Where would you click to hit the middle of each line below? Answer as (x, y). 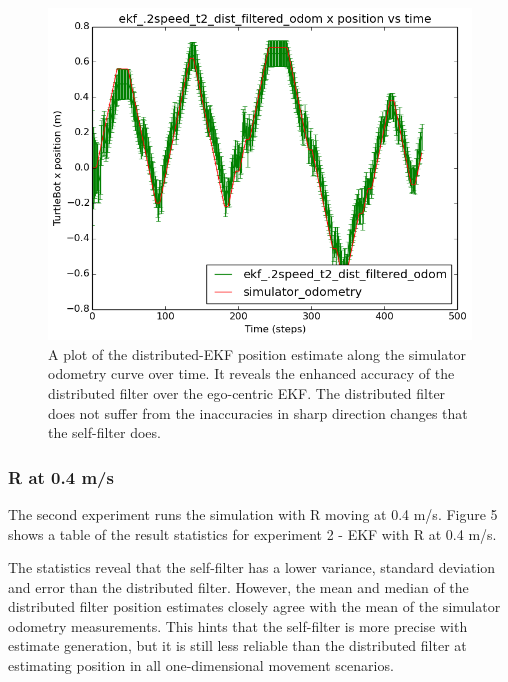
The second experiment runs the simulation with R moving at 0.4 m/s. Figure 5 (253, 513)
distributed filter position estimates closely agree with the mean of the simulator (254, 606)
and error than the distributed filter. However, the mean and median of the (238, 586)
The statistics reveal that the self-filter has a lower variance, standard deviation (252, 567)
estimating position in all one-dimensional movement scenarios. (201, 665)
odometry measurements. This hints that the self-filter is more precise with (238, 625)
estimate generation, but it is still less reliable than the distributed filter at (237, 645)
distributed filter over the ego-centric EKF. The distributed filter (247, 392)
